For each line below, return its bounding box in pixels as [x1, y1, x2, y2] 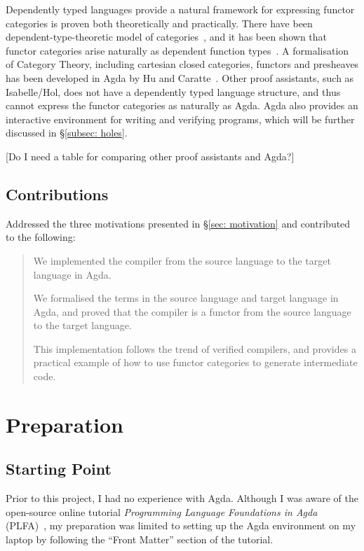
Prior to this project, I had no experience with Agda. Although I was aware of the [6, 491, 358, 505]
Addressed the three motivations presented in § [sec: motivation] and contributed [6, 216, 351, 230]
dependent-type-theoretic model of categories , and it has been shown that [6, 29, 328, 44]
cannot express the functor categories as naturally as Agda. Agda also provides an [6, 98, 358, 113]
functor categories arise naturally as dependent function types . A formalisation [6, 43, 349, 57]
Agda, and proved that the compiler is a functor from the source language [33, 304, 351, 319]
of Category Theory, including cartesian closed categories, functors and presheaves [6, 57, 359, 71]
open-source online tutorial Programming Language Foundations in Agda [6, 504, 318, 519]
